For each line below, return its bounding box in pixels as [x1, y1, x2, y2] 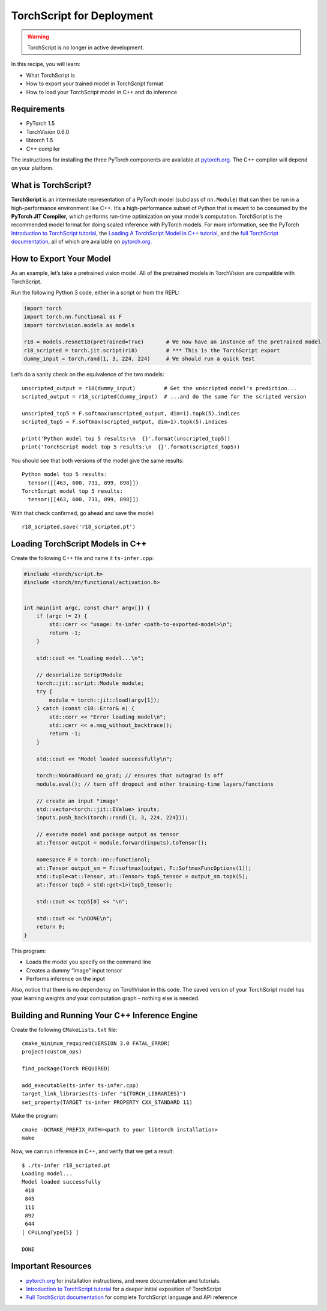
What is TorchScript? [11, 180, 92, 190]
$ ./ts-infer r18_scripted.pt [22, 1162, 111, 1169]
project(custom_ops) [22, 1048, 82, 1055]
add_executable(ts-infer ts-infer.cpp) [22, 1082, 139, 1089]
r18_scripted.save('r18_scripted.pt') [22, 523, 136, 531]
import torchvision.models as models [23, 322, 135, 328]
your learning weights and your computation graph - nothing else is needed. [11, 994, 200, 1002]
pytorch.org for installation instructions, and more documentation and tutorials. [26, 1277, 221, 1284]
